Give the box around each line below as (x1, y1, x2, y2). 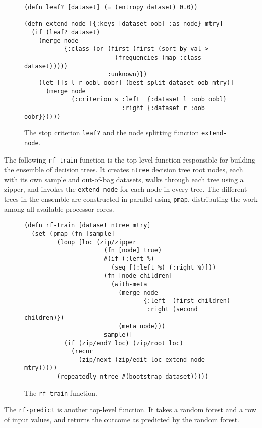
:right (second (147, 305, 198, 313)
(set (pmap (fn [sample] (31, 230, 115, 237)
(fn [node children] (103, 272, 173, 280)
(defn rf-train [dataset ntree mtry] (24, 222, 151, 229)
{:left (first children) (143, 297, 231, 305)
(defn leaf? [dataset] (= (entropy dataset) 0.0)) (24, 4, 198, 11)
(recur (71, 348, 93, 355)
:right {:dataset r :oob (122, 104, 205, 112)
